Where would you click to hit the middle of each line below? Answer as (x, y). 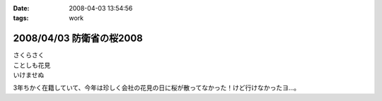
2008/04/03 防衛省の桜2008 (78, 38)
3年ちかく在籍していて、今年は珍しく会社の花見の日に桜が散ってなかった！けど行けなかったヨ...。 (157, 88)
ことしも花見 (32, 65)
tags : (21, 18)
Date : (21, 8)
